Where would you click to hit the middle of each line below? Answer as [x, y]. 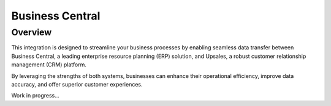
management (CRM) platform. [49, 65]
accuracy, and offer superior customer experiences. [77, 84]
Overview [32, 32]
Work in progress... [35, 96]
